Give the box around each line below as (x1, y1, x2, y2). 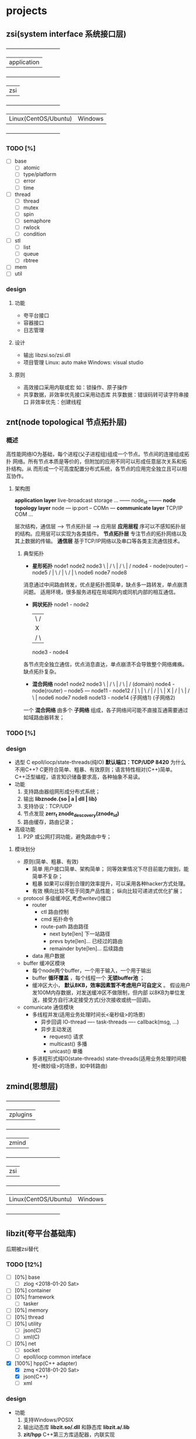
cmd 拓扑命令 (40, 916, 74, 923)
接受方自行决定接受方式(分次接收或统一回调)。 (42, 997, 154, 1004)
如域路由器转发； (23, 714, 65, 721)
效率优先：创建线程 (35, 398, 82, 406)
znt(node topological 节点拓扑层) (6, 417, 128, 427)
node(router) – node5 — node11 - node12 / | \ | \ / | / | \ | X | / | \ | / (32, 687, 190, 694)
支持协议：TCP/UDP (23, 803, 72, 810)
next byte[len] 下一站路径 (49, 930, 111, 937)
